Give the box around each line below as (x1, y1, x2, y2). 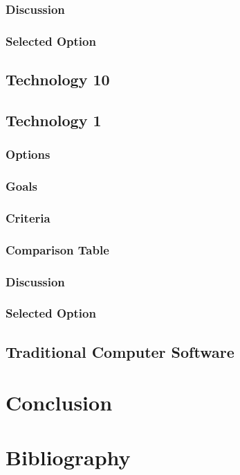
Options (6, 146, 50, 163)
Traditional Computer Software (6, 340, 234, 362)
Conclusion (6, 388, 113, 417)
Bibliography (6, 442, 131, 471)
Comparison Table (6, 241, 109, 258)
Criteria (6, 209, 50, 226)
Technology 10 (6, 69, 110, 90)
